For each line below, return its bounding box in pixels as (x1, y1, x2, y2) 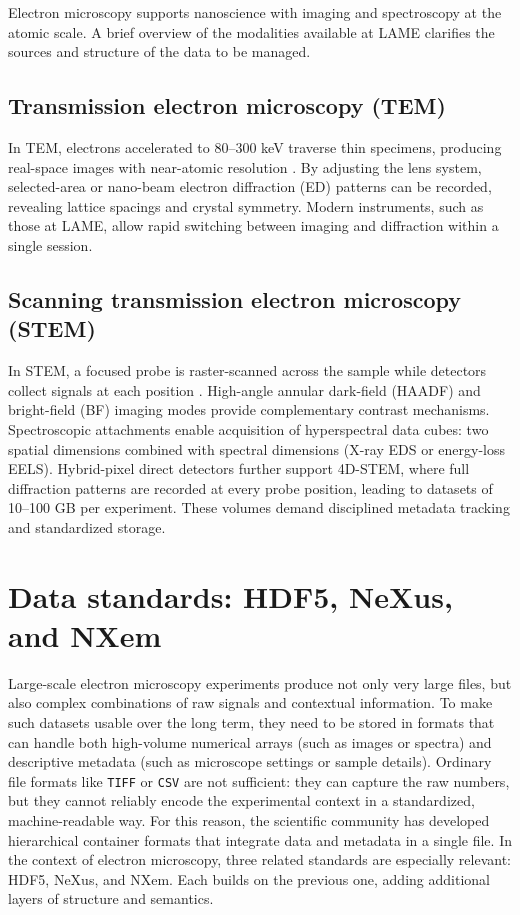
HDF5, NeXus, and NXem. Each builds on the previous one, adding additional (8, 868, 490, 889)
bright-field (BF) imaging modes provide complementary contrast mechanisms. (8, 399, 490, 420)
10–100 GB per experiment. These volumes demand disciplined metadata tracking (8, 497, 510, 518)
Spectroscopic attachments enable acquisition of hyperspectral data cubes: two (8, 418, 489, 439)
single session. (8, 234, 93, 255)
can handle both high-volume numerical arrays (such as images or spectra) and (8, 731, 492, 752)
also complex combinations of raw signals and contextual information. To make (8, 692, 493, 713)
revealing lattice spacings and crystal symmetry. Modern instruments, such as (8, 195, 484, 216)
